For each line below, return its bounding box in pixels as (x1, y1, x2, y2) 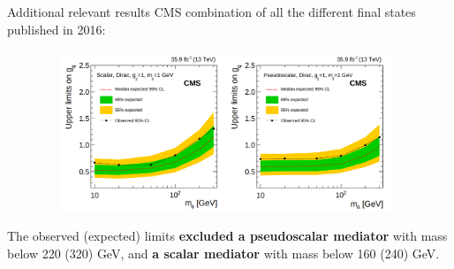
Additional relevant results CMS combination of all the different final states (7, 3, 416, 20)
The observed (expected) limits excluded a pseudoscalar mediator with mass (7, 227, 448, 245)
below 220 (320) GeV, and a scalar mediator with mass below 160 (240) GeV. (7, 243, 440, 262)
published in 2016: (7, 19, 106, 38)
